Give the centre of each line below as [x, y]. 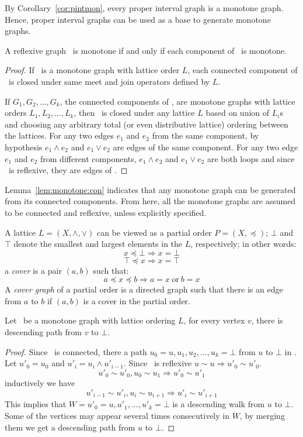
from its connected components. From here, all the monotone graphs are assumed [150, 201]
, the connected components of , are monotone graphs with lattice [177, 101]
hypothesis [24, 147]
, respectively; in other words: [243, 244]
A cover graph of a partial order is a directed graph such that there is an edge [144, 289]
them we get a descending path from [70, 427]
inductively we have [40, 383]
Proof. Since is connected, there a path [76, 351]
